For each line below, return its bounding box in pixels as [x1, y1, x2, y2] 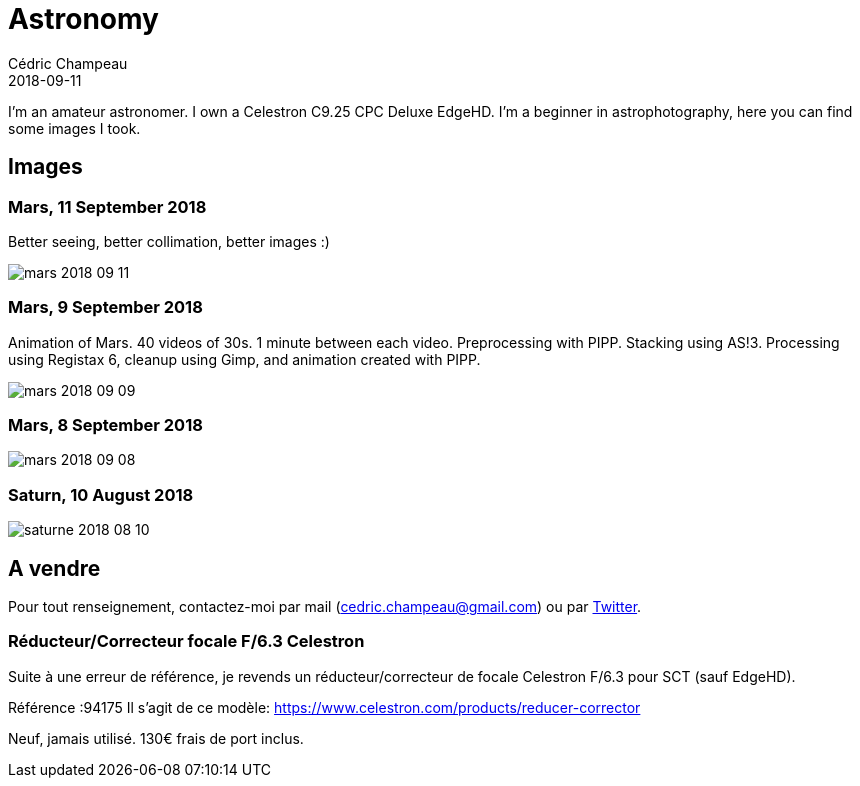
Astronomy [8, 2, 159, 36]
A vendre [8, 555, 101, 581]
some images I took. [8, 119, 141, 137]
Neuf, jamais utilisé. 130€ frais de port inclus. [8, 729, 304, 747]
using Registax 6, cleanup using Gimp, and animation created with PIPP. [8, 350, 481, 368]
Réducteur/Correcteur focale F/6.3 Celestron [8, 631, 365, 652]
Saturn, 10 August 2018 [8, 484, 194, 505]
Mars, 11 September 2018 [8, 196, 207, 217]
